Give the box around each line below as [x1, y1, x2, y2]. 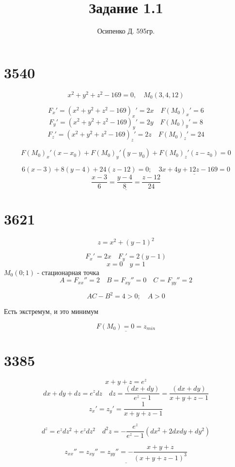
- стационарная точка [37, 267, 99, 277]
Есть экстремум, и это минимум [4, 306, 98, 316]
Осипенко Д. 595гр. [97, 26, 155, 36]
